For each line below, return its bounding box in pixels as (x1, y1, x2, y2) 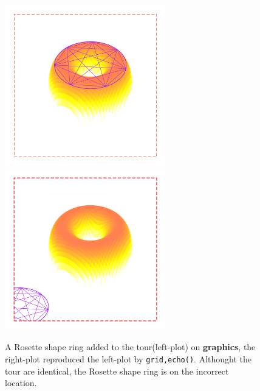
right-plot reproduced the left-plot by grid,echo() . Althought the (5, 352, 251, 365)
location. (5, 376, 37, 389)
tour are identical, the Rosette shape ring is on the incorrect (5, 364, 229, 377)
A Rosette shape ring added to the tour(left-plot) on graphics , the (5, 340, 256, 353)
